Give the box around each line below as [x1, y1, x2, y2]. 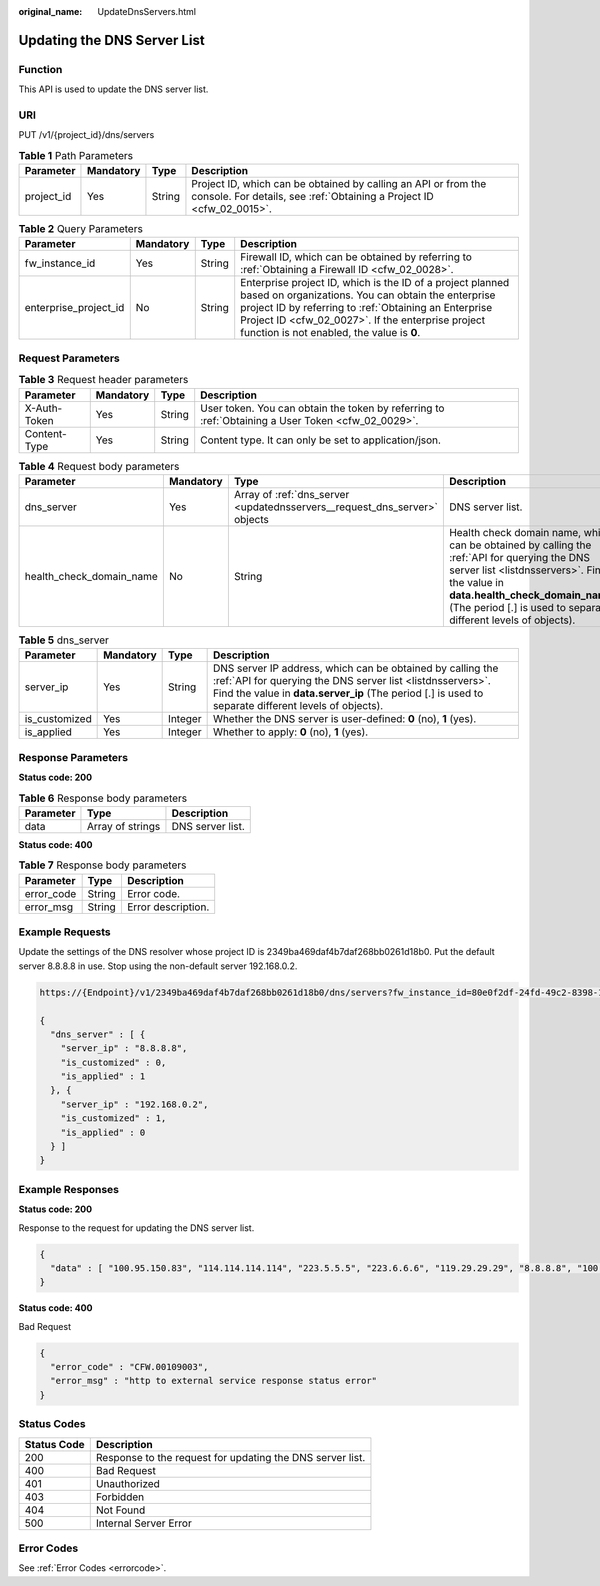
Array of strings [86, 819, 161, 833]
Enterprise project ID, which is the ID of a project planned [240, 276, 510, 290]
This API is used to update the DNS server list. [18, 83, 209, 95]
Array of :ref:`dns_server [233, 487, 350, 501]
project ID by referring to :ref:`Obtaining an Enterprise [240, 301, 493, 315]
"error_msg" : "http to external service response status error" [50, 1375, 378, 1387]
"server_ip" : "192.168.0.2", [60, 1098, 209, 1110]
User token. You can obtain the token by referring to [200, 401, 445, 415]
